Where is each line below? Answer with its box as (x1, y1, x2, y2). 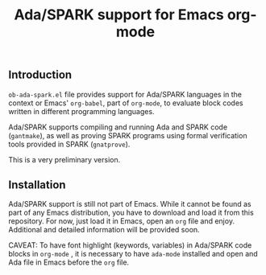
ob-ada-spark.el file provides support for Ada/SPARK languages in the (8, 89, 243, 99)
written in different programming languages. (8, 106, 155, 116)
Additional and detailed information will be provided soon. (8, 225, 200, 235)
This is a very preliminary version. (8, 154, 121, 164)
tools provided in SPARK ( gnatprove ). (8, 139, 131, 149)
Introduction (8, 68, 73, 82)
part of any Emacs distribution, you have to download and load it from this (8, 207, 254, 218)
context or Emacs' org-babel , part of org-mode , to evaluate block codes (8, 98, 243, 108)
